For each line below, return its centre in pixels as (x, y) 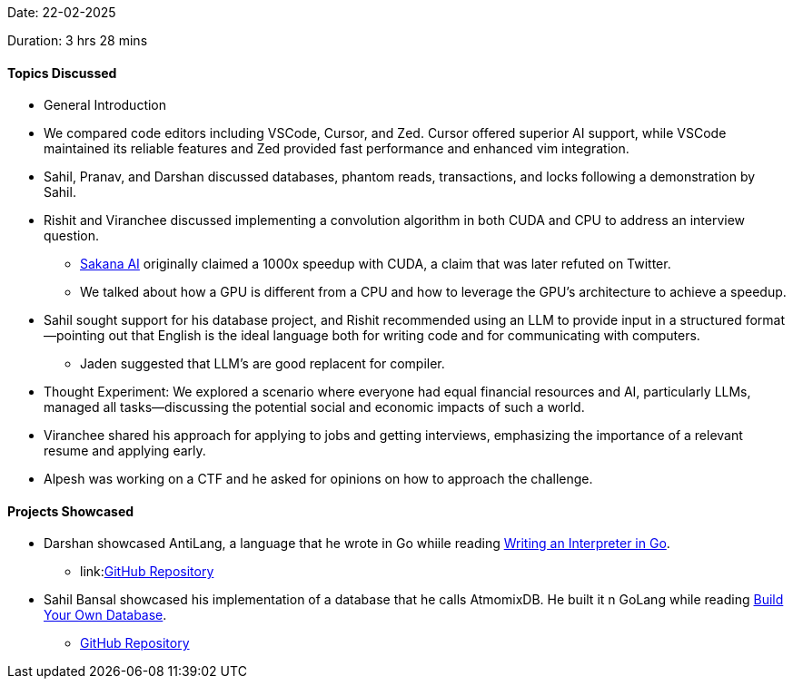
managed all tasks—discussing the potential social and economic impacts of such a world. (314, 407)
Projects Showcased (71, 511)
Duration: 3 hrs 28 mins (78, 40)
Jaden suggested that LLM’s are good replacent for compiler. (263, 364)
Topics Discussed (62, 73)
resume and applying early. (125, 451)
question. (72, 236)
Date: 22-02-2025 (62, 12)
